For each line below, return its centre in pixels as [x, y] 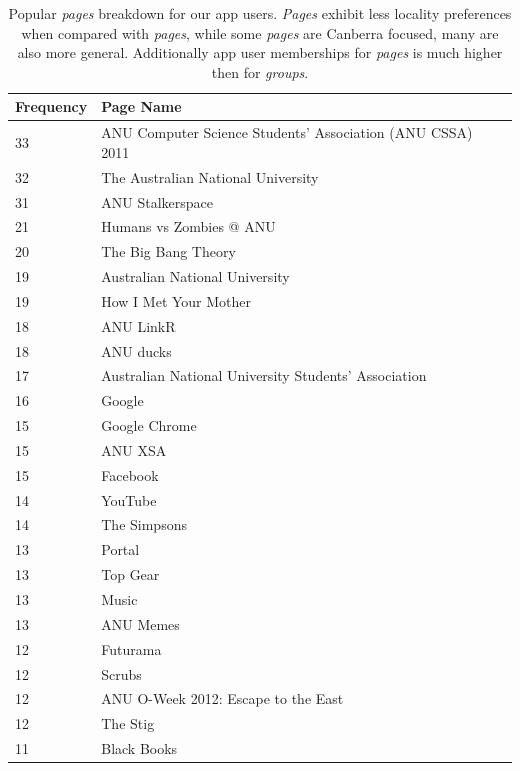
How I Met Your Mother [176, 300]
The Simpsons [144, 524]
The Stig [128, 723]
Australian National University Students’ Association [264, 375]
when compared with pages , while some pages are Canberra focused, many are [260, 32]
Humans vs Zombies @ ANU [188, 226]
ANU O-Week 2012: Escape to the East [222, 698]
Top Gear [130, 574]
